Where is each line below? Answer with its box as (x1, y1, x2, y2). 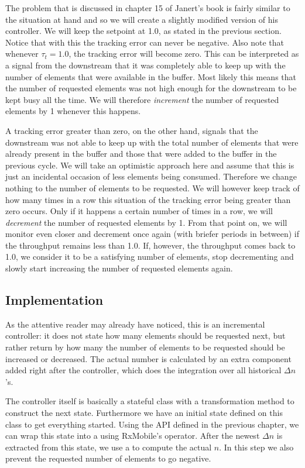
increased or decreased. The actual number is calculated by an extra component (5, 352, 292, 364)
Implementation (5, 291, 104, 309)
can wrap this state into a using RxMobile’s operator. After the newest (5, 429, 260, 442)
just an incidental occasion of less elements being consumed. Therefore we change (5, 170, 297, 183)
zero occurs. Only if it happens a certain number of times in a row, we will (5, 205, 273, 217)
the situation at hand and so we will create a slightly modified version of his (5, 13, 278, 25)
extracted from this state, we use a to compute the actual (5, 441, 212, 453)
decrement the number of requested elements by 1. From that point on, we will (5, 216, 287, 228)
